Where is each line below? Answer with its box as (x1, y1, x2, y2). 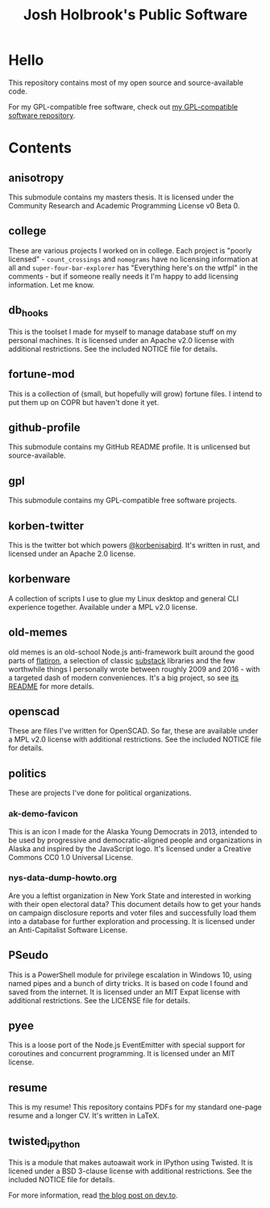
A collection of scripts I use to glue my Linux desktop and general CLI (8, 593, 239, 603)
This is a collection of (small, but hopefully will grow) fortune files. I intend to (8, 389, 263, 399)
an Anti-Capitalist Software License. (8, 925, 128, 934)
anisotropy (8, 171, 64, 185)
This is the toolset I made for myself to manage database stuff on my (8, 327, 237, 336)
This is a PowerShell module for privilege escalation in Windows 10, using (8, 970, 252, 980)
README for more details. (8, 681, 94, 691)
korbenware (8, 572, 71, 586)
